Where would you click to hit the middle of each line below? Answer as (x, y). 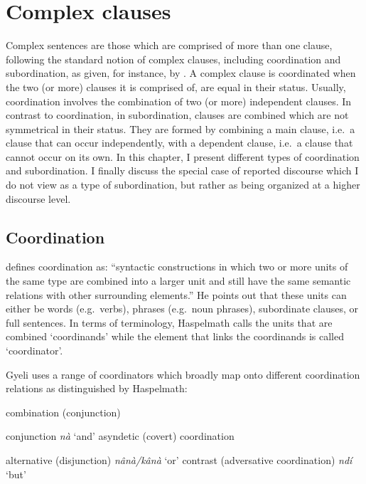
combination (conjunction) (63, 412)
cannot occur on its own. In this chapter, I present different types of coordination (183, 156)
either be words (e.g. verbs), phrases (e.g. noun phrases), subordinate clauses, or (182, 309)
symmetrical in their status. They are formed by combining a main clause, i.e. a (181, 128)
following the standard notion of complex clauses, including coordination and (173, 59)
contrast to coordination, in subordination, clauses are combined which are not (177, 115)
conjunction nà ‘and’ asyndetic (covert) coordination (120, 436)
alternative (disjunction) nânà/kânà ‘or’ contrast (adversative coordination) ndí (179, 459)
